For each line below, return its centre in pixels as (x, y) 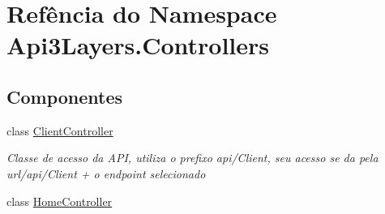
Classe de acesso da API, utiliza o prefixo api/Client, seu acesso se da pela (192, 158)
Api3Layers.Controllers (138, 45)
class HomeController (60, 201)
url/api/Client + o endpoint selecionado (106, 173)
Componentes (65, 96)
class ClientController (60, 130)
